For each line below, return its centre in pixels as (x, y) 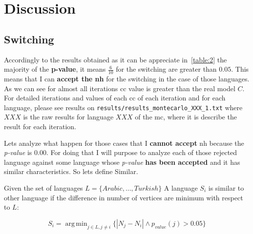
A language (181, 188)
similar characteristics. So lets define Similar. (71, 171)
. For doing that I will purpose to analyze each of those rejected (142, 152)
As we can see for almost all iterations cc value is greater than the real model (120, 88)
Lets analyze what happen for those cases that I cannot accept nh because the (124, 143)
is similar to (226, 188)
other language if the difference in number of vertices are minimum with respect (124, 197)
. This (240, 69)
